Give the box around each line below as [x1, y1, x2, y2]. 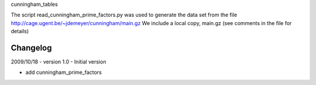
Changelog [11, 42, 52, 52]
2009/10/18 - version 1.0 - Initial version [11, 58, 107, 65]
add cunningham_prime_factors [25, 69, 102, 76]
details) [11, 28, 29, 35]
